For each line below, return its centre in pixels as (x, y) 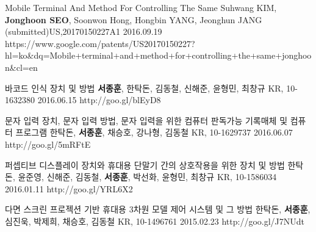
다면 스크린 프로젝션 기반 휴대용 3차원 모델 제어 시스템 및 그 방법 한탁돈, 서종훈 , (158, 209)
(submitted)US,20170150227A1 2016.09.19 (84, 31)
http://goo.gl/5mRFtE (48, 144)
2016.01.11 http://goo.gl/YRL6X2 (69, 188)
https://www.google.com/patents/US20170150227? (100, 43)
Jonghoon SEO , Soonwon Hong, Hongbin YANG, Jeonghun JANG (134, 19)
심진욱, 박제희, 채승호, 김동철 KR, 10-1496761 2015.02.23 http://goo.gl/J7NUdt (155, 221)
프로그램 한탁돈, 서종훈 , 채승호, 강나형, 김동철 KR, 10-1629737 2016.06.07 (154, 132)
